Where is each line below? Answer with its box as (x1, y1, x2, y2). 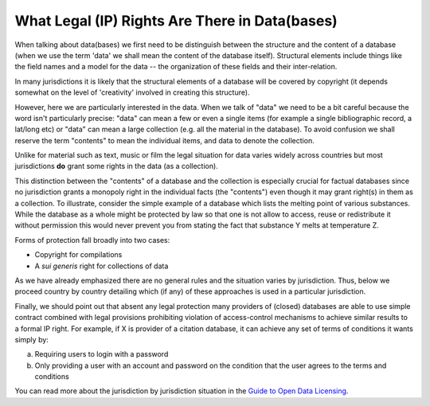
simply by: (14, 334, 49, 344)
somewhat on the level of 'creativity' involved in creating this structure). (14, 88, 250, 97)
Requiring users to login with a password (34, 349, 169, 359)
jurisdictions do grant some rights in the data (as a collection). (14, 162, 218, 171)
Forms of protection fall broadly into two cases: (14, 235, 170, 244)
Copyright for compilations (34, 250, 123, 260)
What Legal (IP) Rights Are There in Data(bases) (14, 12, 338, 29)
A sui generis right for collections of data (34, 261, 169, 271)
